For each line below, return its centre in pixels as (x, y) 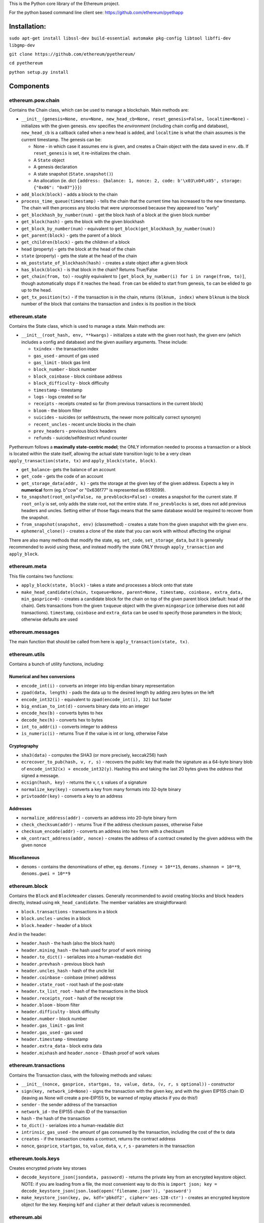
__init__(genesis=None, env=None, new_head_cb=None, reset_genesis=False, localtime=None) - (135, 119)
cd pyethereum (26, 63)
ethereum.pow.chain (34, 100)
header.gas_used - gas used (52, 1032)
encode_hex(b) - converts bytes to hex (62, 713)
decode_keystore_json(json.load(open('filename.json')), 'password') (106, 1191)
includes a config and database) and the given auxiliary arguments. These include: (104, 342)
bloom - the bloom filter (57, 410)
